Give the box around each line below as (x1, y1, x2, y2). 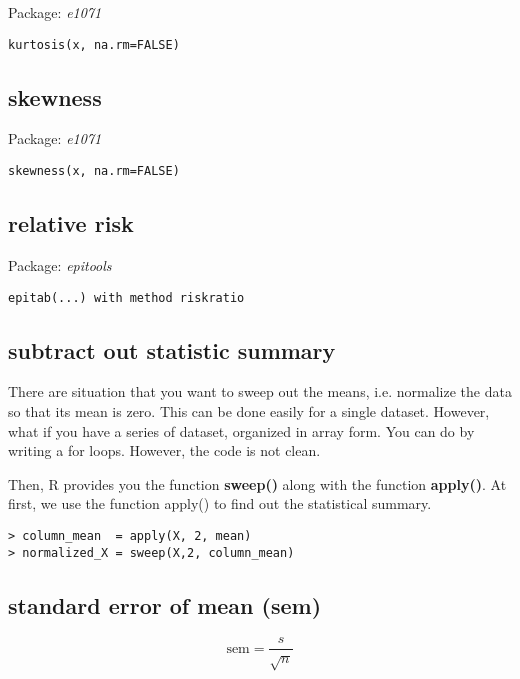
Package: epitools (8, 254, 112, 275)
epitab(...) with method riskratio (8, 290, 245, 305)
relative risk (8, 208, 134, 239)
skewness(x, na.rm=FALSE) (8, 164, 180, 179)
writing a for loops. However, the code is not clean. (8, 440, 321, 461)
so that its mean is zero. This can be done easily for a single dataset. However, (8, 400, 490, 421)
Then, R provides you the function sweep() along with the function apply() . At (8, 473, 507, 494)
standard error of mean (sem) (8, 589, 322, 620)
